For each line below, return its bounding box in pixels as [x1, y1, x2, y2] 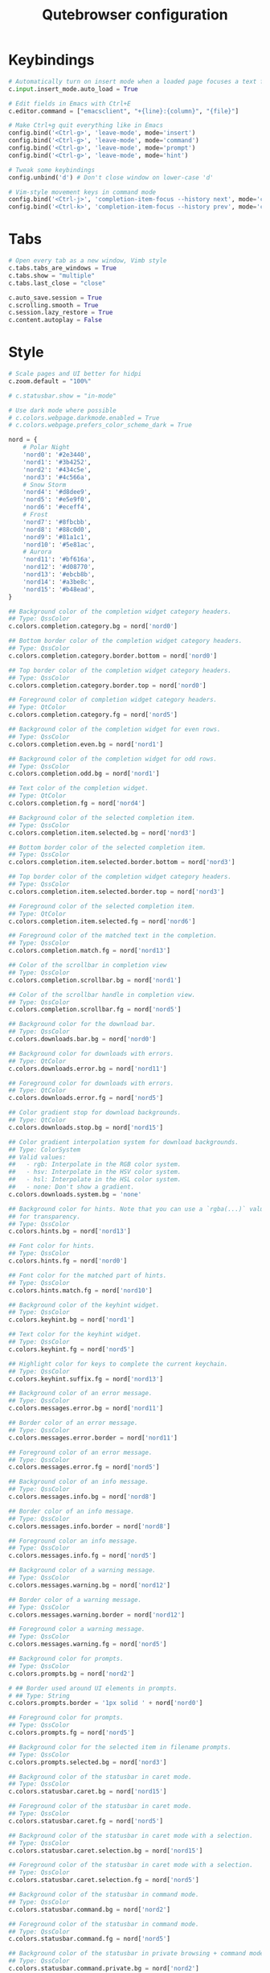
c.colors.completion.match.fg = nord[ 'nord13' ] [8, 947, 171, 955]
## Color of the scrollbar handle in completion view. [8, 991, 196, 999]
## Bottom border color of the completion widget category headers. [8, 637, 243, 645]
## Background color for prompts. [8, 1655, 125, 1663]
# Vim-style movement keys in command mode [8, 187, 157, 196]
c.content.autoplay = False [8, 316, 103, 324]
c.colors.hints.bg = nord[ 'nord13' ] [8, 1227, 131, 1236]
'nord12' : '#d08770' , [22, 563, 95, 571]
